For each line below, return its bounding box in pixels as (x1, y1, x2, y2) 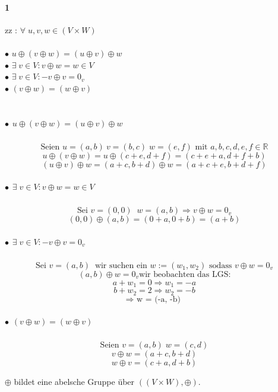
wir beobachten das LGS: (139, 270, 231, 279)
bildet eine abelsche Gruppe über (14, 375, 135, 388)
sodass (208, 261, 232, 270)
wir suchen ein (94, 261, 147, 270)
